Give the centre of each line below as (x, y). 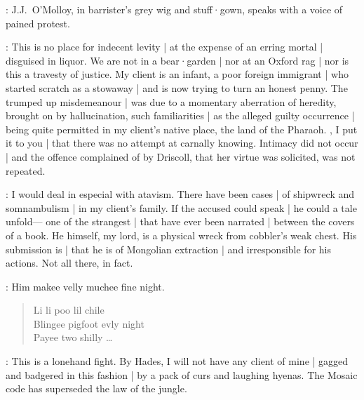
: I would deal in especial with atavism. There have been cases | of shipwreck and (180, 194)
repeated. (26, 170)
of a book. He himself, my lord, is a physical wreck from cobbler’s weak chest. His (181, 235)
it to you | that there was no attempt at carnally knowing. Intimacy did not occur (182, 143)
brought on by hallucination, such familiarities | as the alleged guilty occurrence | (180, 115)
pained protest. (38, 23)
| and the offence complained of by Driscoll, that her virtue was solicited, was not (181, 156)
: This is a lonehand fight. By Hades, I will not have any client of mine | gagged (177, 361)
